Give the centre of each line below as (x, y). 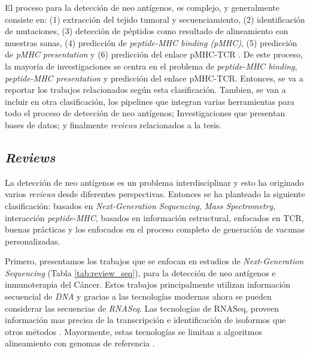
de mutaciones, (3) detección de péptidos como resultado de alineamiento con (147, 31)
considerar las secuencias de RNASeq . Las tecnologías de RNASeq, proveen (142, 308)
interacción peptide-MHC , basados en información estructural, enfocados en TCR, (154, 217)
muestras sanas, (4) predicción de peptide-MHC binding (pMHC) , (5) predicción (151, 42)
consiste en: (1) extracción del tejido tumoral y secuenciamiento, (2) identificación (155, 19)
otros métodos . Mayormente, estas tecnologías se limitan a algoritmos (133, 331)
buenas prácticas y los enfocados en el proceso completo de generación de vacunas (155, 229)
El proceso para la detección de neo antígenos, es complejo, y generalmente (142, 7)
